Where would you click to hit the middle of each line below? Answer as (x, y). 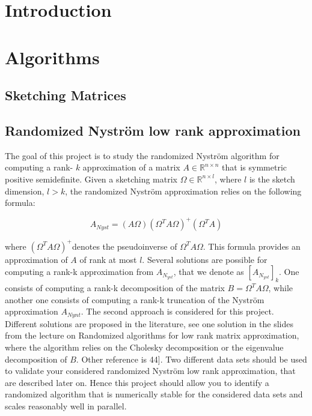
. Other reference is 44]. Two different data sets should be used (191, 359)
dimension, (25, 191)
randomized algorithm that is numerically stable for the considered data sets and (154, 394)
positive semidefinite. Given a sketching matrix (91, 179)
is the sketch (272, 179)
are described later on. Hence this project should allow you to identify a (137, 382)
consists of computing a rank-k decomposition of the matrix (115, 288)
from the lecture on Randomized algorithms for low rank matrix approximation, (152, 335)
